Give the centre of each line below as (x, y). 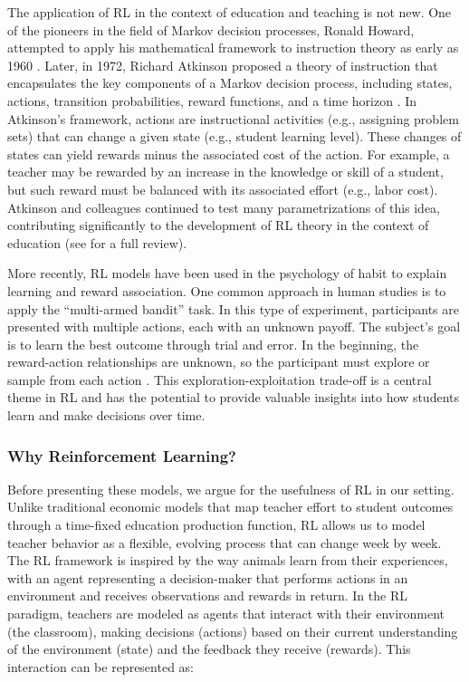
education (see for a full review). (97, 242)
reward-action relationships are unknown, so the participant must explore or (219, 362)
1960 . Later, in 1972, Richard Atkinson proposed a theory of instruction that (223, 65)
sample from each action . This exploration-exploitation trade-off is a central (220, 379)
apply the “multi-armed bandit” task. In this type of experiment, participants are (233, 308)
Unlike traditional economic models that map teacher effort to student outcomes (230, 507)
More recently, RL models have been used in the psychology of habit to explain (227, 273)
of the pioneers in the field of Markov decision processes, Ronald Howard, (211, 29)
